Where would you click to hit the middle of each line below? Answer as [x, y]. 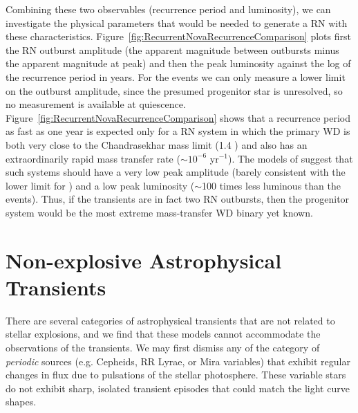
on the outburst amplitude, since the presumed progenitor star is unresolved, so [174, 90]
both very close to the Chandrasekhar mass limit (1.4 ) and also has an [157, 144]
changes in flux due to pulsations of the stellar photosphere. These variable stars [176, 375]
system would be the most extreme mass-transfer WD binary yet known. [159, 212]
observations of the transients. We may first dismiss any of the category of [163, 347]
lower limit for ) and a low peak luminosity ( [100, 185]
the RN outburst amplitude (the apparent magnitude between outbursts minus [172, 49]
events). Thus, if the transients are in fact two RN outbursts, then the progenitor [178, 199]
